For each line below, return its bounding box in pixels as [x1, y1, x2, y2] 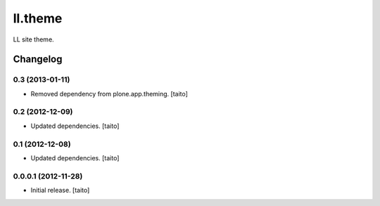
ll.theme [13, 11, 63, 26]
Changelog [13, 53, 63, 65]
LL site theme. [13, 35, 54, 44]
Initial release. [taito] [30, 186, 90, 195]
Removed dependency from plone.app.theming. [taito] [30, 89, 188, 98]
